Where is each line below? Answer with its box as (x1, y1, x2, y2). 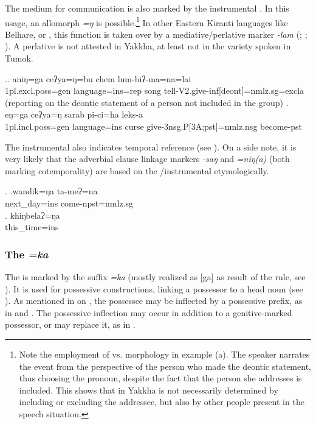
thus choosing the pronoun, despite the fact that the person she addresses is (19, 372, 302, 384)
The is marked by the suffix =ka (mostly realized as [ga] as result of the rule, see (5, 270, 306, 283)
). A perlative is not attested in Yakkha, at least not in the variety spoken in (5, 40, 291, 52)
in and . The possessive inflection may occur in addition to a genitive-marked (5, 306, 292, 319)
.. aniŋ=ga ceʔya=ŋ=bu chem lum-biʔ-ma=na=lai (5, 72, 191, 85)
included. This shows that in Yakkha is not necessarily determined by (19, 383, 278, 396)
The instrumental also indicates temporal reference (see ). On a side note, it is (5, 140, 297, 153)
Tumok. (5, 52, 33, 65)
